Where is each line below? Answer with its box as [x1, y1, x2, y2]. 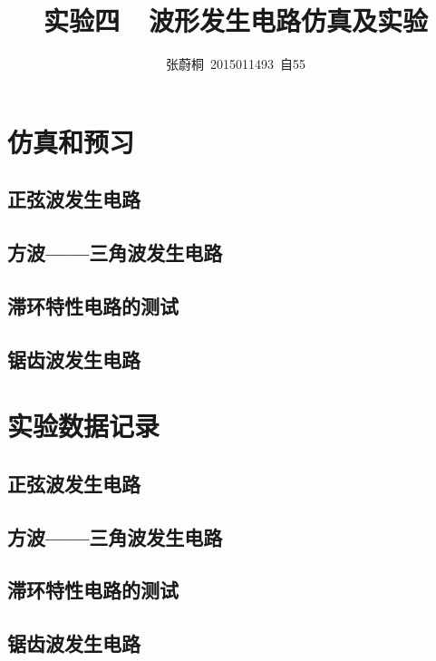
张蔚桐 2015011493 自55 [166, 54, 305, 73]
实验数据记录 [7, 407, 160, 444]
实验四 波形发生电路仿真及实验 [43, 2, 429, 39]
